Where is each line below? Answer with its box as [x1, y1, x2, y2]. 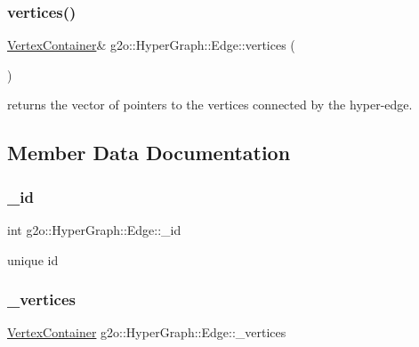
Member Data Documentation [7, 139, 291, 166]
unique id [7, 250, 59, 269]
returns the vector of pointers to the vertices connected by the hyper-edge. [7, 95, 413, 114]
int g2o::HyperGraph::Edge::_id [7, 221, 181, 238]
